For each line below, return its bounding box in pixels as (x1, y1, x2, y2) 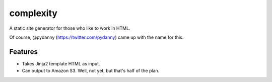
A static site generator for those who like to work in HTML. (9, 25, 130, 31)
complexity (9, 8, 58, 19)
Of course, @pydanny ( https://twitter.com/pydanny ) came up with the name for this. (9, 34, 184, 40)
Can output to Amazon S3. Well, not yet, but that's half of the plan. (22, 68, 160, 74)
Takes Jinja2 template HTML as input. (22, 60, 100, 66)
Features (9, 47, 38, 56)
